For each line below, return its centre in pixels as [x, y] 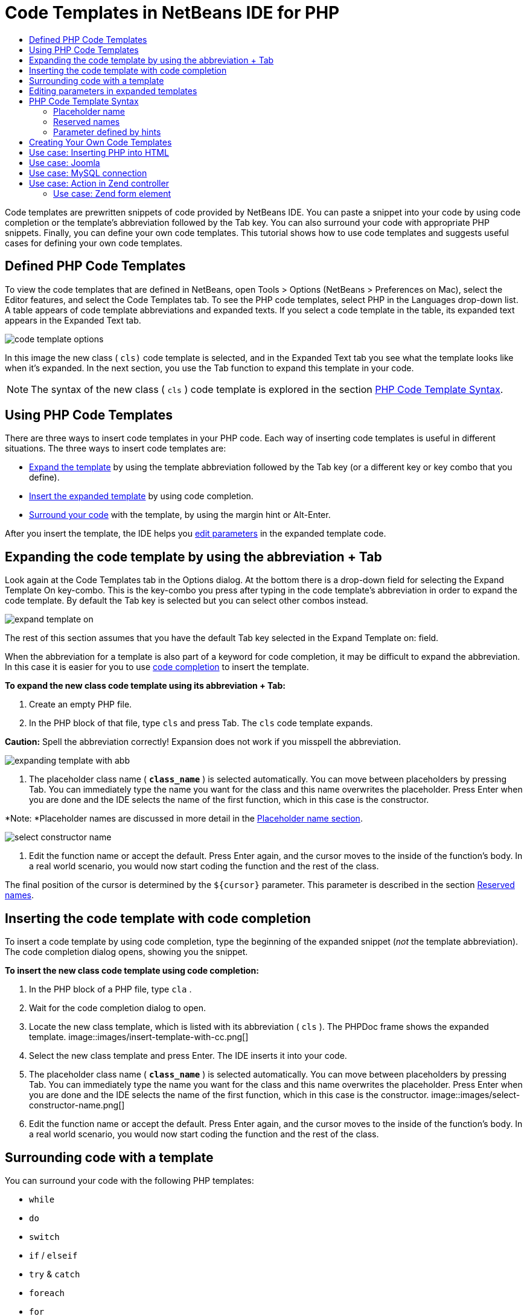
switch [44, 1237]
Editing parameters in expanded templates [113, 91]
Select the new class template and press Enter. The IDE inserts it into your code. [188, 1056]
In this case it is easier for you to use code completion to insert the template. [157, 667]
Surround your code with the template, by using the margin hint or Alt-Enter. [180, 515]
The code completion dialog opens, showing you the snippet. [126, 952]
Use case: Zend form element [112, 193]
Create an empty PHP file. [81, 704]
